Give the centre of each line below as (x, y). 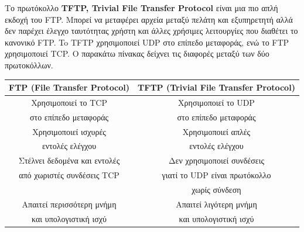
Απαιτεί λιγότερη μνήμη (216, 204)
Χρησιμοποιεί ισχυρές (69, 131)
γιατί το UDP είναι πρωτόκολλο (216, 175)
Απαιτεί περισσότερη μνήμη (69, 204)
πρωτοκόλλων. (29, 65)
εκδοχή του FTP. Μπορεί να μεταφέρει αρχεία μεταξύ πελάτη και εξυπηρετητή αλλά (149, 19)
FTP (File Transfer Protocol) (69, 87)
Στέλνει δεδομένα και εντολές (69, 160)
